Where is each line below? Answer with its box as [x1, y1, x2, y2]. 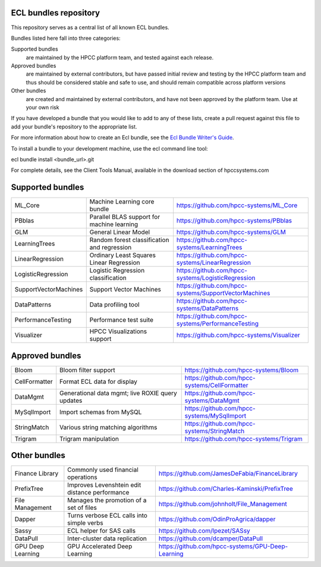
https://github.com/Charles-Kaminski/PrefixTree [158, 485, 294, 493]
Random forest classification [89, 236, 169, 244]
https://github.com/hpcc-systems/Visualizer [176, 331, 300, 339]
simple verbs [67, 519, 103, 527]
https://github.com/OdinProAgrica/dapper [158, 515, 276, 524]
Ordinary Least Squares [89, 251, 156, 259]
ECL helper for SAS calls [67, 527, 136, 535]
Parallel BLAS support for [89, 213, 160, 221]
